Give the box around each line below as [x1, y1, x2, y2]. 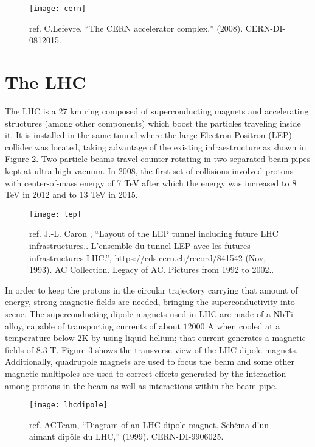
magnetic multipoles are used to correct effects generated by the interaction [5, 367, 286, 379]
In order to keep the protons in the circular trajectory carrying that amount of [5, 283, 298, 296]
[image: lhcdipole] [29, 401, 108, 410]
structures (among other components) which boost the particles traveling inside [5, 116, 301, 129]
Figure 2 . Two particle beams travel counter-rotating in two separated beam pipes [5, 152, 311, 165]
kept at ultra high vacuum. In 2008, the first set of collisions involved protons [5, 164, 294, 177]
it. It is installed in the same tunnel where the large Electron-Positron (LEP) [5, 128, 292, 141]
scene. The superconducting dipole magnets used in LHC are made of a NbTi [5, 307, 293, 320]
